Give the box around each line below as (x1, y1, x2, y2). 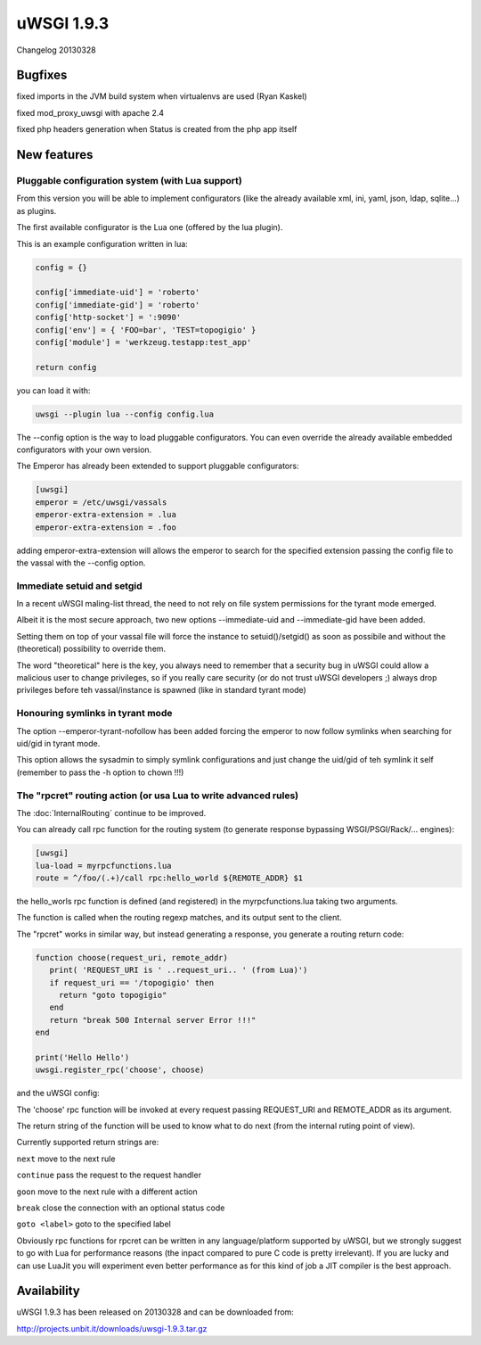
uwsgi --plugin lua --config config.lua (35, 408, 214, 419)
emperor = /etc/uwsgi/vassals (35, 497, 167, 507)
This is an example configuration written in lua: (16, 238, 189, 249)
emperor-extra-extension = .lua (35, 509, 177, 520)
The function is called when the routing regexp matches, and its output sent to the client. (16, 912, 342, 923)
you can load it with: (16, 384, 91, 396)
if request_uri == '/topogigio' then (49, 978, 214, 987)
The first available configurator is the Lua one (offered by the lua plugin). (16, 222, 283, 233)
